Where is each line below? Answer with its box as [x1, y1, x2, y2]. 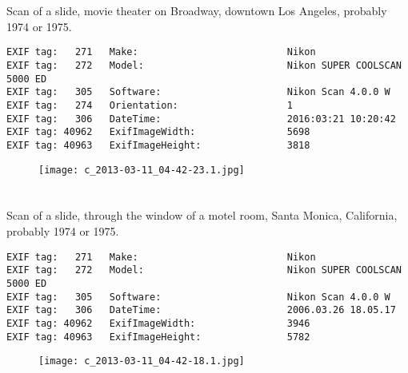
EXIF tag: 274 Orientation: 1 [6, 100, 293, 111]
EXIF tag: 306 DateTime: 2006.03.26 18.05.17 [6, 304, 396, 316]
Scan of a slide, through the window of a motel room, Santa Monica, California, [6, 207, 398, 224]
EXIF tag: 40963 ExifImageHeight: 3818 [6, 139, 310, 151]
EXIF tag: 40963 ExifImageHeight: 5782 [6, 331, 310, 343]
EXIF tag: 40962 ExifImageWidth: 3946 [6, 317, 310, 329]
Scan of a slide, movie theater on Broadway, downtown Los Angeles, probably [6, 2, 387, 19]
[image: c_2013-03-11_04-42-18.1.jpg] [38, 355, 245, 367]
